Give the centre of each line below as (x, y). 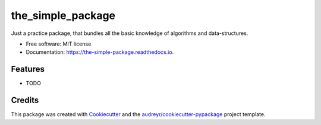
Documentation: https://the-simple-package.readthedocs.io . (100, 52)
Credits (25, 100)
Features (28, 69)
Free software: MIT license (59, 44)
